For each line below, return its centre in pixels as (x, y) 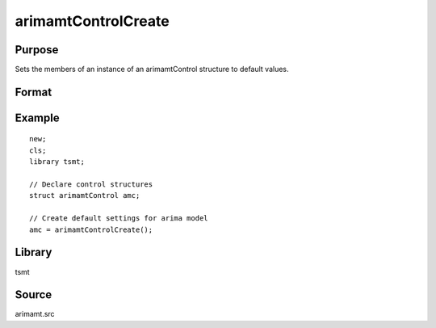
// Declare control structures (91, 185)
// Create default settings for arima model (119, 219)
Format (34, 92)
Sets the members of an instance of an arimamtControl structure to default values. (152, 69)
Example (37, 118)
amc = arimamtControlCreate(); (91, 229)
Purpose (37, 50)
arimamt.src (35, 314)
